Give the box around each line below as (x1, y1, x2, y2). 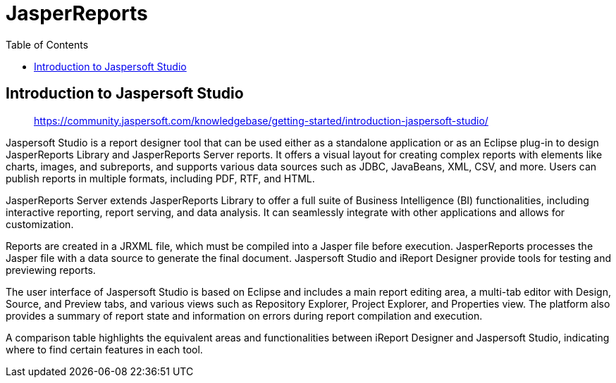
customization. (6, 218, 74, 230)
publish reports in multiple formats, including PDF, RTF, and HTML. (6, 172, 315, 184)
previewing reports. (6, 263, 96, 276)
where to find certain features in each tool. (6, 343, 203, 356)
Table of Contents (6, 38, 89, 51)
